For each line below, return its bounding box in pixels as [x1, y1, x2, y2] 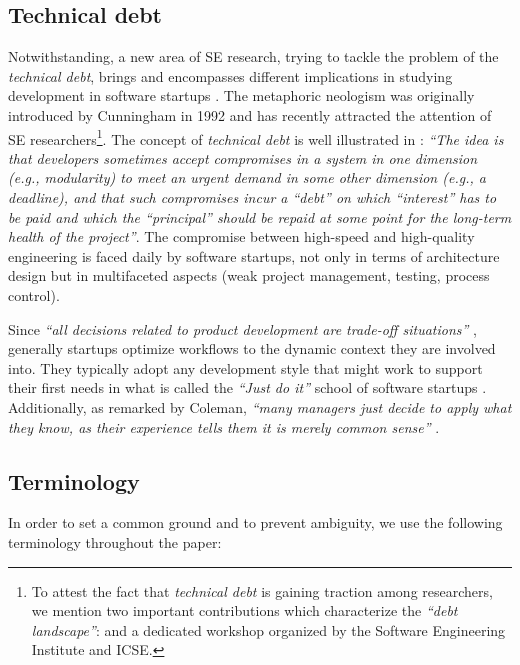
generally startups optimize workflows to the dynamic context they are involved [8, 338, 496, 359]
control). [8, 284, 60, 305]
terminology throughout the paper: [8, 531, 222, 552]
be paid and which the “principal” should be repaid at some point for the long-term [8, 206, 512, 227]
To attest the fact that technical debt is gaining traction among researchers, [31, 580, 493, 601]
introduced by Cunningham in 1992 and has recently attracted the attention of [8, 104, 492, 125]
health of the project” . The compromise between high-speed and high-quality [8, 226, 475, 247]
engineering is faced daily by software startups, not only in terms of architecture [8, 245, 500, 266]
